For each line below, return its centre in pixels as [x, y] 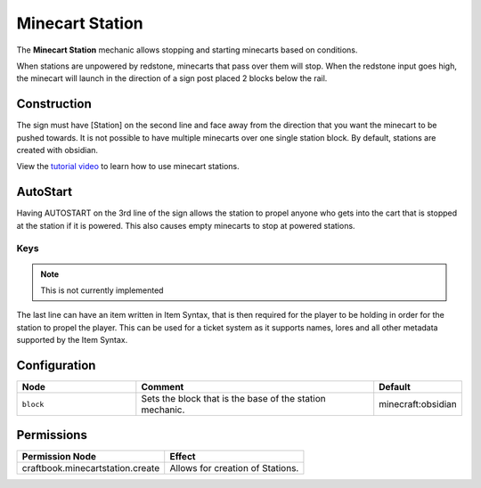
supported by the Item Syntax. [72, 340]
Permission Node [59, 456]
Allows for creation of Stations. [234, 468]
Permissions [52, 435]
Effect [183, 456]
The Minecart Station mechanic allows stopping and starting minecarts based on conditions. [187, 50]
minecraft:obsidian [418, 404]
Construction [54, 104]
